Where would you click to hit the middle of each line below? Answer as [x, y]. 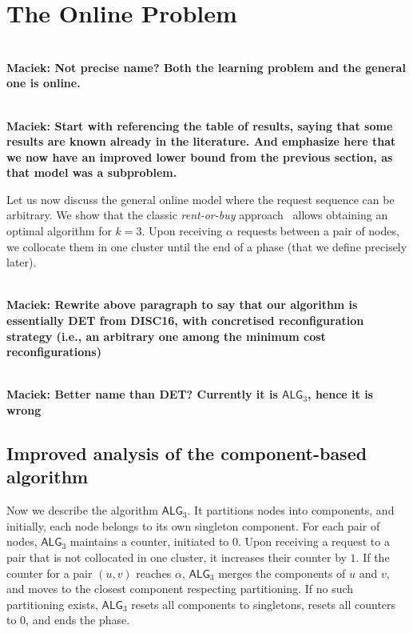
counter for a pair [50, 573]
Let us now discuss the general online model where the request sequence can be [201, 199]
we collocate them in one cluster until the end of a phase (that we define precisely [207, 246]
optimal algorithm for [59, 231]
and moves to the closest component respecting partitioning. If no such [180, 589]
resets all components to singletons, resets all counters [264, 604]
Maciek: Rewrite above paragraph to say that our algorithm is [182, 304]
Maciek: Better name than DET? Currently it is [142, 394]
